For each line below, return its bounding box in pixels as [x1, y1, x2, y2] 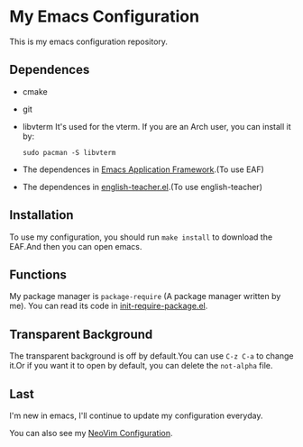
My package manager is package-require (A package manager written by [9, 291, 281, 302]
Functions [9, 267, 68, 282]
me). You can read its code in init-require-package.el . [9, 300, 208, 312]
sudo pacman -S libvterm [22, 148, 116, 157]
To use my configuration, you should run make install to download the [9, 232, 273, 242]
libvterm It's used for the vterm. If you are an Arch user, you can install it [22, 121, 291, 132]
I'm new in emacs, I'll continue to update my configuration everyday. [9, 410, 263, 421]
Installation [9, 207, 74, 223]
